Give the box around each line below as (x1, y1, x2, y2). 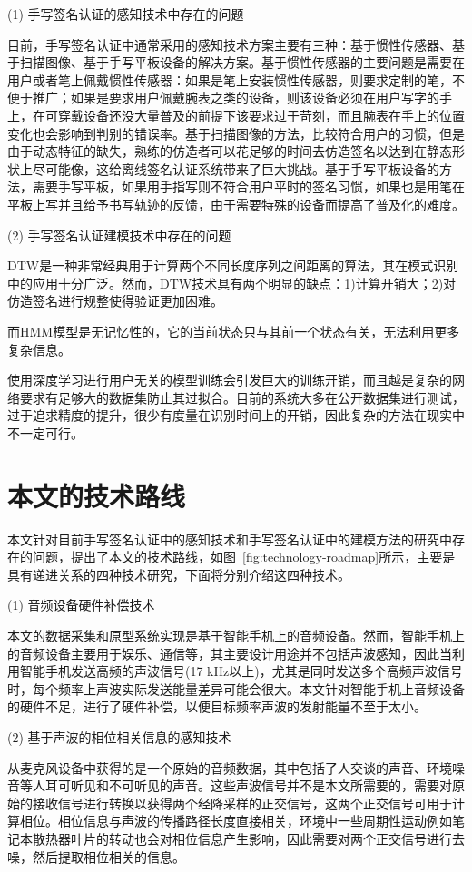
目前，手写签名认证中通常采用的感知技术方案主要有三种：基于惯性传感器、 (7, 34, 452, 54)
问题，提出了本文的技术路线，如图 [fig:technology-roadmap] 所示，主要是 (32, 547, 456, 566)
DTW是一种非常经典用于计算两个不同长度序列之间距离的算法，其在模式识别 (7, 256, 459, 275)
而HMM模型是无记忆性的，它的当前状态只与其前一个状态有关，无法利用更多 (7, 321, 460, 340)
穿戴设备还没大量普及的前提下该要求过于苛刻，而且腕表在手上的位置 (57, 105, 465, 124)
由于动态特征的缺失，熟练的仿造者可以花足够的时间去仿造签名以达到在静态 (7, 142, 452, 161)
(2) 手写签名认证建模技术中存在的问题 (7, 225, 231, 244)
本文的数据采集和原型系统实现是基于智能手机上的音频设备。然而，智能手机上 (7, 625, 465, 644)
